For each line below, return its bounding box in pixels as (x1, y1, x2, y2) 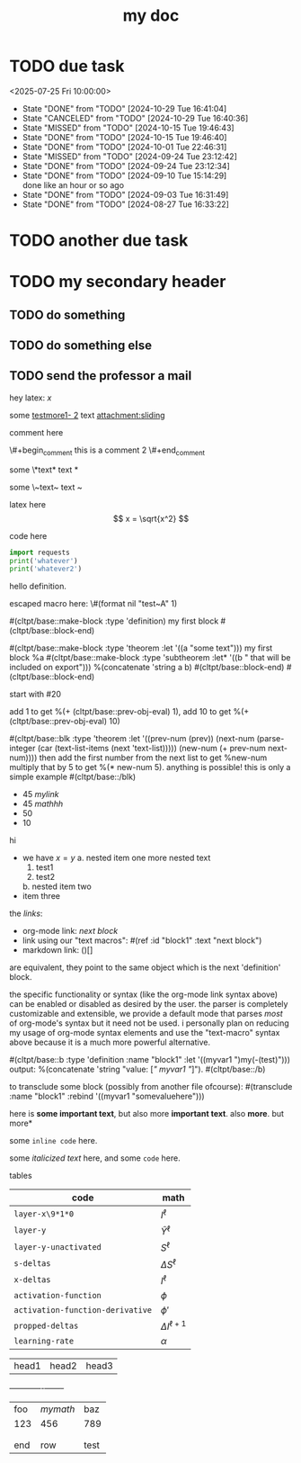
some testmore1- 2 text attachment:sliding (9, 409, 165, 420)
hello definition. (9, 581, 67, 592)
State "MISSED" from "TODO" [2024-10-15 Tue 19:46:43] (22, 122, 235, 133)
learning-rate (13, 1336, 75, 1346)
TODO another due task (9, 230, 189, 251)
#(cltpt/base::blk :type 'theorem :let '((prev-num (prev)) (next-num (9, 733, 255, 744)
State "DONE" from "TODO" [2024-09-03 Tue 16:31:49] (22, 189, 229, 200)
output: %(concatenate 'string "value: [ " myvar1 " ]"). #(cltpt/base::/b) (9, 1064, 266, 1075)
